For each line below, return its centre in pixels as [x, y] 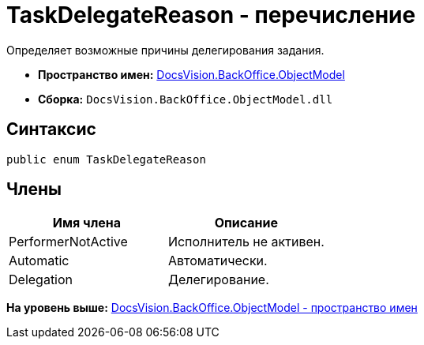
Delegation [41, 280]
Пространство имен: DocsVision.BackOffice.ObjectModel [191, 74]
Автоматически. [218, 261]
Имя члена [87, 223]
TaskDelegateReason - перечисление [211, 15]
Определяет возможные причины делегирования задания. [165, 50]
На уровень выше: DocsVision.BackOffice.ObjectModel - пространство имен [212, 308]
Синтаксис [51, 129]
